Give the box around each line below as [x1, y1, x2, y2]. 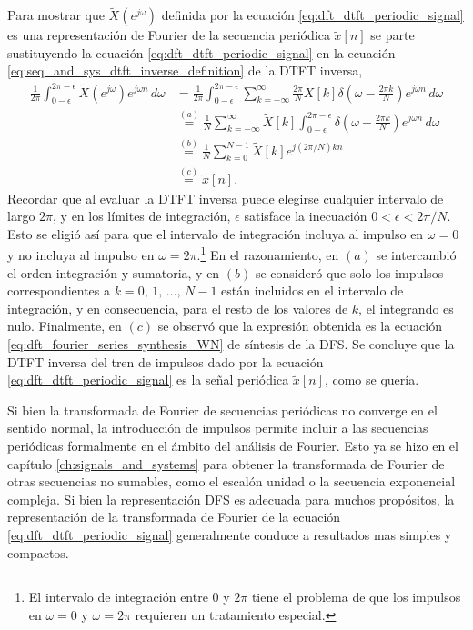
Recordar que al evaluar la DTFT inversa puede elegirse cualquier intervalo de [7, 188, 444, 207]
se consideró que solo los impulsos [255, 263, 444, 282]
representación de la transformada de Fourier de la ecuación [7, 507, 341, 526]
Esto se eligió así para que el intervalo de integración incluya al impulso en [7, 224, 424, 243]
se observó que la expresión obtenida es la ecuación [157, 316, 442, 335]
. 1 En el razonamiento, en [196, 243, 339, 265]
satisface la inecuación [244, 206, 367, 225]
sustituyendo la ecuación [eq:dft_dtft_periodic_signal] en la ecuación [7, 43, 396, 62]
